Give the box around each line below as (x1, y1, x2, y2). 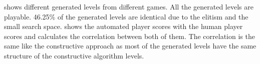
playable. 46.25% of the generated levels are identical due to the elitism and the (4, 11, 248, 21)
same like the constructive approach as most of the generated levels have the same (4, 40, 256, 51)
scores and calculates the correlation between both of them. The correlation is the (4, 30, 255, 41)
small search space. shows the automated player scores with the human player (4, 21, 243, 31)
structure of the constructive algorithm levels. (4, 50, 144, 60)
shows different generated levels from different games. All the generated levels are (4, 1, 253, 11)
